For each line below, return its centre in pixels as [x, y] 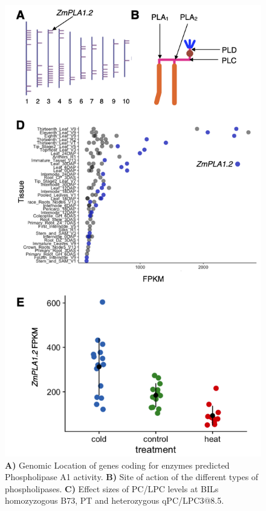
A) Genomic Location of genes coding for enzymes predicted [117, 465]
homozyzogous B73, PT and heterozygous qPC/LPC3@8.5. [115, 500]
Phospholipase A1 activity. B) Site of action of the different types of [132, 477]
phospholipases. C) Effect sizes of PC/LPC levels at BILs [112, 488]
